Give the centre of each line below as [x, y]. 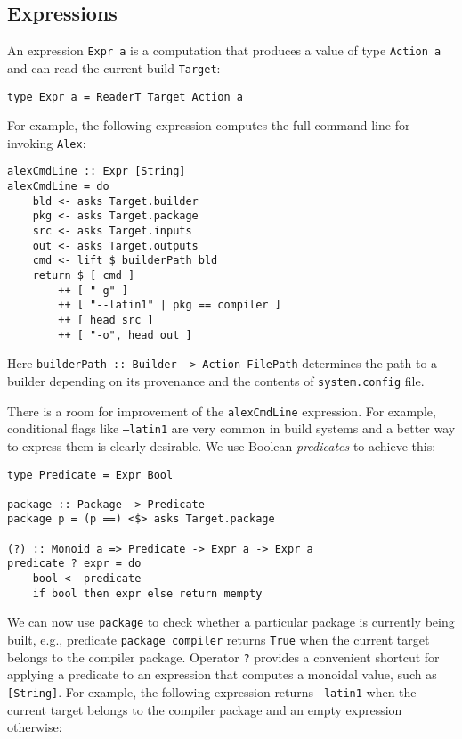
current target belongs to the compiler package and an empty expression [205, 709]
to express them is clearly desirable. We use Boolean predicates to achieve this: [222, 445]
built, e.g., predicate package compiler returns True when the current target [219, 640]
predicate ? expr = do [74, 564]
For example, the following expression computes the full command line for [209, 125]
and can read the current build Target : [114, 67]
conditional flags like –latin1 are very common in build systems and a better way [231, 428]
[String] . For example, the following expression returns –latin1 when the [212, 691]
